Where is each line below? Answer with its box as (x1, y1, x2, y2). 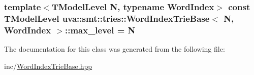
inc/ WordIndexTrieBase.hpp (4, 60, 92, 71)
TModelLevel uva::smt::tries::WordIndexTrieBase (4, 12, 210, 24)
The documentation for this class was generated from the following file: (4, 44, 225, 54)
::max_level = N (65, 23, 136, 36)
